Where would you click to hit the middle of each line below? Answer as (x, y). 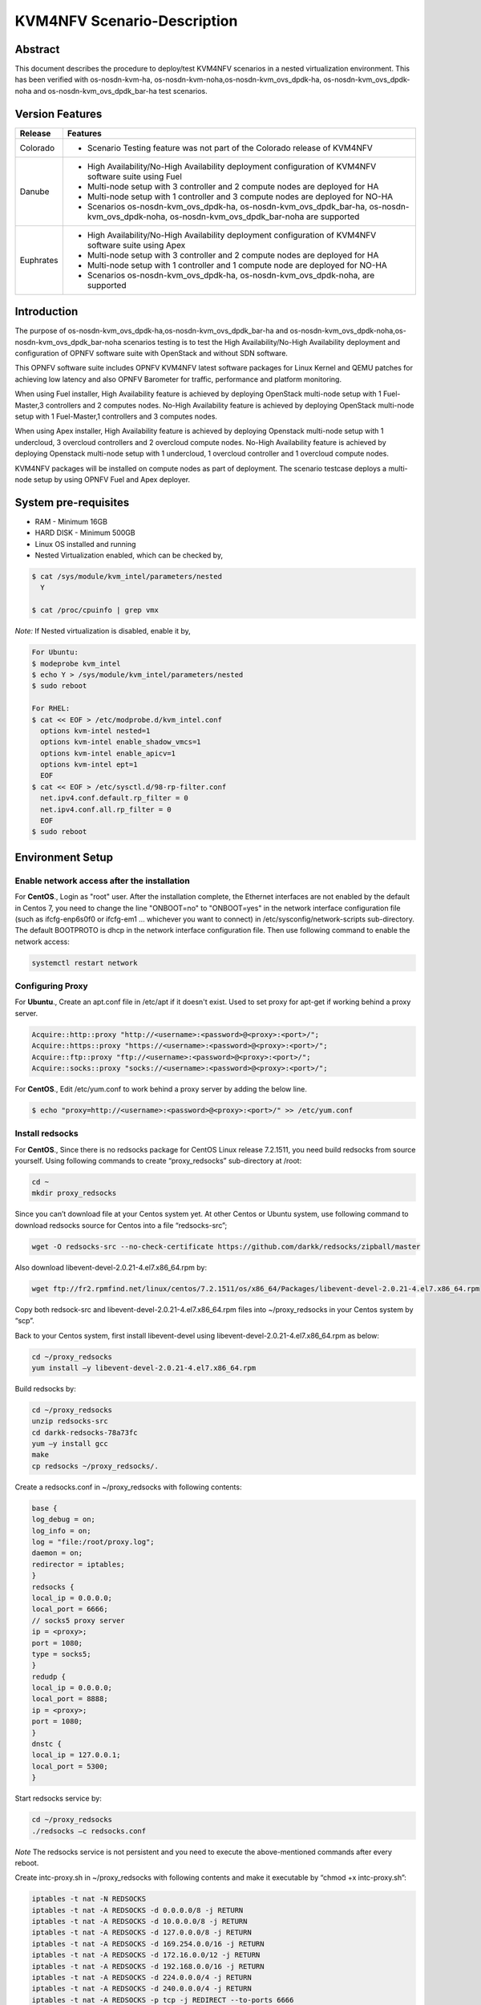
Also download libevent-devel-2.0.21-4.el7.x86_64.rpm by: (111, 1267)
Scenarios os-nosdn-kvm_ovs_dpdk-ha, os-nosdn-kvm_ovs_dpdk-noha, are (231, 275)
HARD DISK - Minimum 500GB (85, 533)
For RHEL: (51, 709)
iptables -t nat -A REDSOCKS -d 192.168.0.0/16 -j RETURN (148, 1966)
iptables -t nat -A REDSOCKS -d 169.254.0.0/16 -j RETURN (148, 1944)
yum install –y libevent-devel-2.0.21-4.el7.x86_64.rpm (144, 1368)
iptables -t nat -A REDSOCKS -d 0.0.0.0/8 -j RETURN (137, 1910)
